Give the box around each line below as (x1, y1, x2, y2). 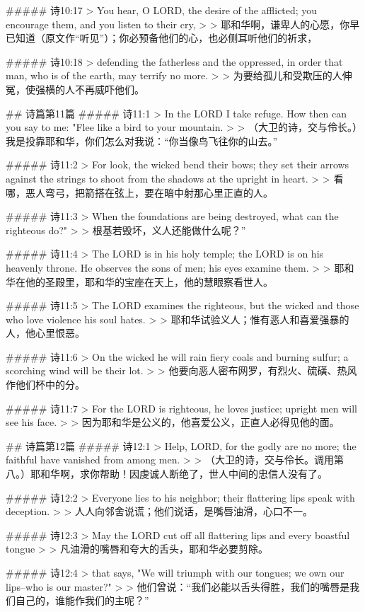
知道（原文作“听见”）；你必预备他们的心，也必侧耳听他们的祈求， (15, 30, 318, 45)
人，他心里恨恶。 (6, 325, 85, 340)
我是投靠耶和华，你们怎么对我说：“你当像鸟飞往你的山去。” (6, 133, 278, 148)
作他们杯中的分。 (6, 377, 85, 392)
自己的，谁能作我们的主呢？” (15, 593, 149, 608)
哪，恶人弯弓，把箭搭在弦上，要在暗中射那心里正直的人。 (6, 185, 273, 200)
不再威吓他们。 (74, 81, 144, 96)
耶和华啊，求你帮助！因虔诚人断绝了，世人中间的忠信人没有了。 (30, 466, 328, 481)
